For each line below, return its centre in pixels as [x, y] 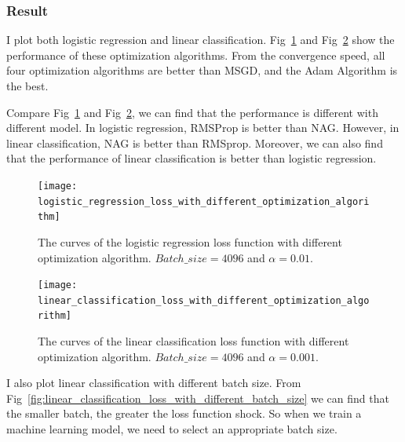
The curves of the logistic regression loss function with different [190, 241]
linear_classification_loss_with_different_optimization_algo [204, 300]
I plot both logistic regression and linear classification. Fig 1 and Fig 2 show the [201, 40]
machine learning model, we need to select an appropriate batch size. [172, 429]
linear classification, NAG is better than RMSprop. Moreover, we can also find [195, 142]
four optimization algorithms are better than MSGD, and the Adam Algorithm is [202, 70]
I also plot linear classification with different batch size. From [154, 383]
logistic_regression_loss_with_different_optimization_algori [204, 201]
